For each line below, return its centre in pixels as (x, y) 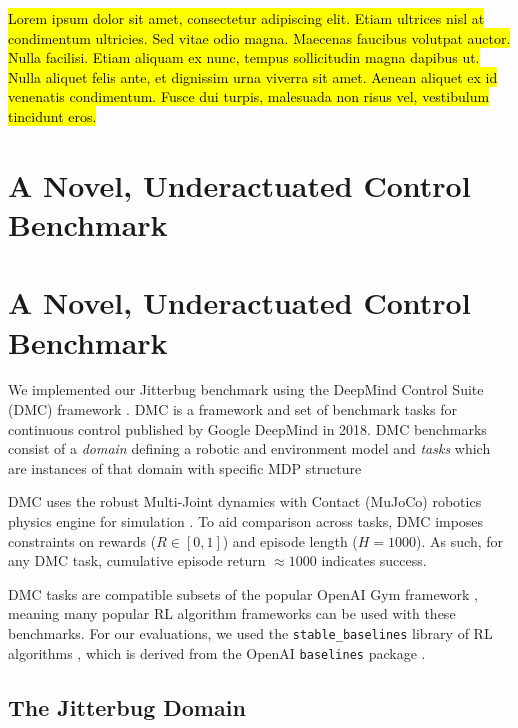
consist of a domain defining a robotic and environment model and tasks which (249, 448)
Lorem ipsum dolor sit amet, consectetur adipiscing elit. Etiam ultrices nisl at (246, 18)
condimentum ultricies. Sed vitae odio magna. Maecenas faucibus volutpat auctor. (259, 37)
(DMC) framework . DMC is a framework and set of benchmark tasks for (232, 409)
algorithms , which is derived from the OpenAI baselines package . (217, 652)
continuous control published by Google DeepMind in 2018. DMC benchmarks (247, 428)
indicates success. (374, 560)
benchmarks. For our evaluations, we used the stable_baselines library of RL (250, 632)
